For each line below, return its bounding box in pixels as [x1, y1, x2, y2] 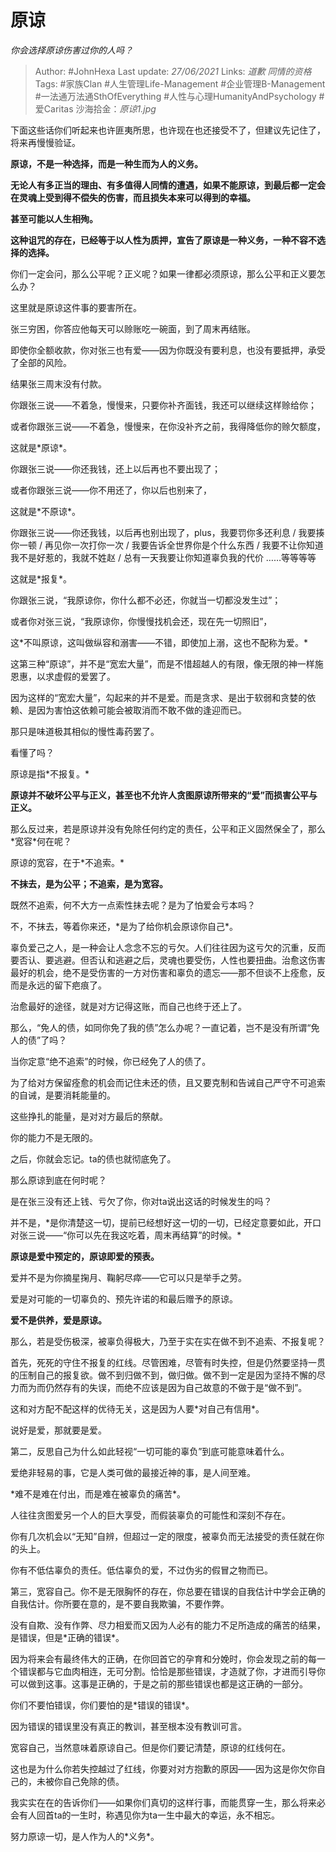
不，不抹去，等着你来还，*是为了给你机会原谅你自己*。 [10, 920, 239, 932]
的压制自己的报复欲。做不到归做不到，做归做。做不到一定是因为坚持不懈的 [10, 1369, 317, 1381]
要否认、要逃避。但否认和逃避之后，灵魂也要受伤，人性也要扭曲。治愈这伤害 [10, 954, 326, 966]
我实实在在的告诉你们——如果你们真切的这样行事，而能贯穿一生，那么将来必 [10, 1796, 326, 1808]
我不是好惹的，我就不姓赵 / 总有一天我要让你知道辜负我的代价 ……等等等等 [10, 551, 317, 563]
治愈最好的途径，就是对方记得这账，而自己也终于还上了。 [10, 1000, 247, 1012]
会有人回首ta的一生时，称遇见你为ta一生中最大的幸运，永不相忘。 [10, 1809, 281, 1821]
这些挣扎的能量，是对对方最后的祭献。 [10, 1110, 168, 1122]
